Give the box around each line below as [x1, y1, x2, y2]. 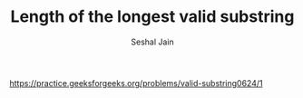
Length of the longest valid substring [10, 6, 295, 27]
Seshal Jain [131, 36, 174, 47]
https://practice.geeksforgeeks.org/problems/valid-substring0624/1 [9, 77, 263, 88]
